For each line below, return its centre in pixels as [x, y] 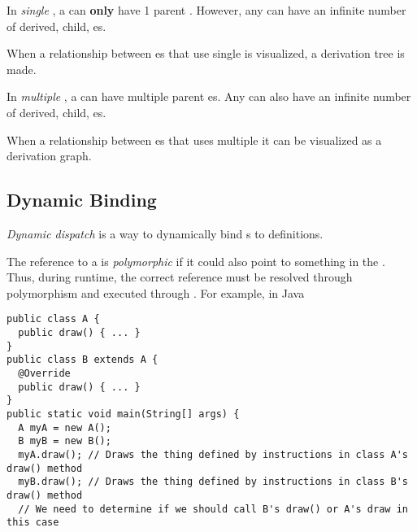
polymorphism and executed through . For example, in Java [156, 292]
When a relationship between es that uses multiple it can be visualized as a [194, 140]
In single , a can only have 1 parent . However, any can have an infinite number [206, 10]
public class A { [53, 319]
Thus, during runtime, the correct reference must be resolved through [180, 277]
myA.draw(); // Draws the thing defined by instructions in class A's [213, 454]
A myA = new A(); [65, 427]
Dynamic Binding [82, 200]
